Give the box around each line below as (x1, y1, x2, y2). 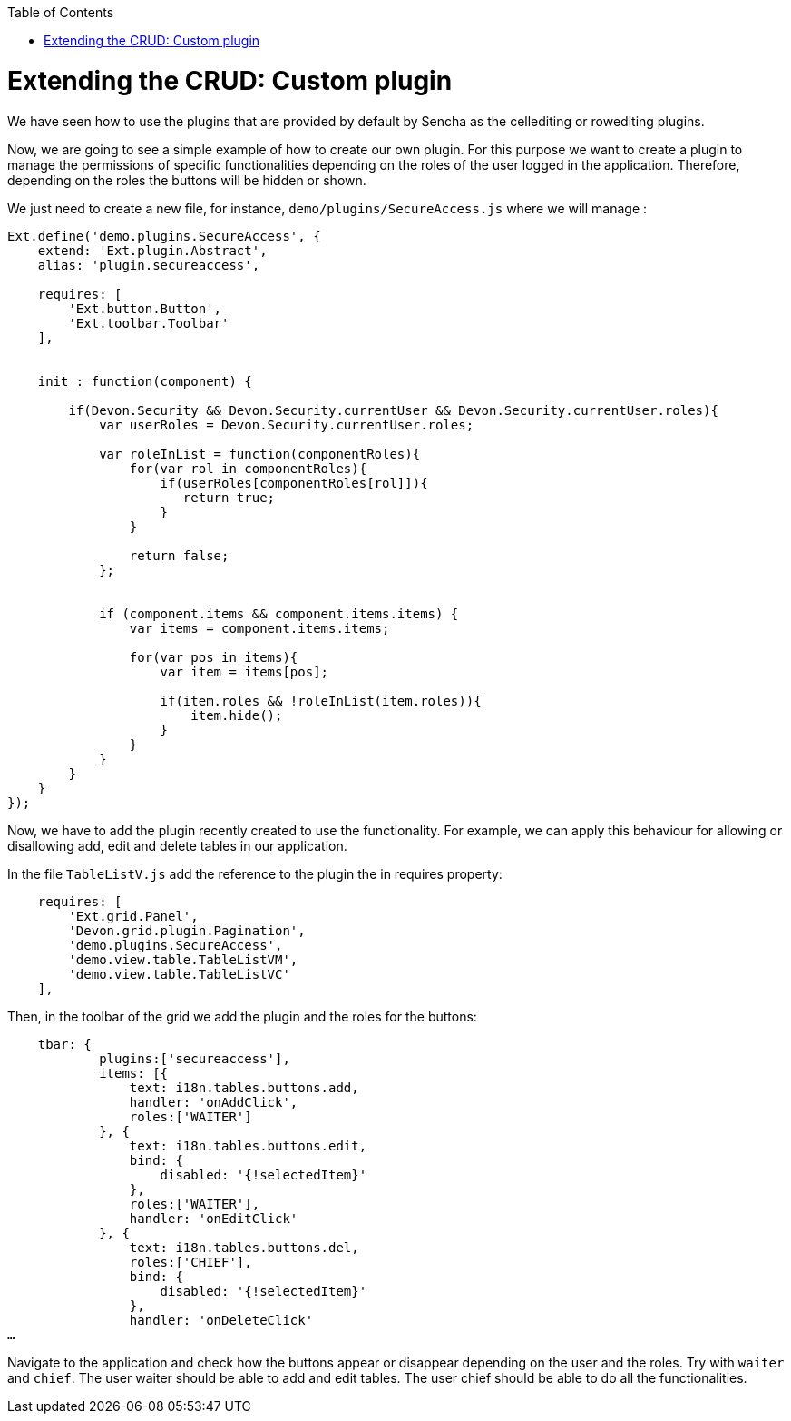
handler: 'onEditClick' (129, 1210, 298, 1226)
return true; (182, 489, 276, 505)
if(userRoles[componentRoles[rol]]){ (160, 475, 428, 490)
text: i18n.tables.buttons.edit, (129, 1138, 367, 1153)
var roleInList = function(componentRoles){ (99, 446, 421, 461)
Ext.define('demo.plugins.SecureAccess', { (7, 228, 321, 243)
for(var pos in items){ (129, 649, 298, 665)
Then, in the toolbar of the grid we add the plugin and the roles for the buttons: (7, 1008, 477, 1024)
